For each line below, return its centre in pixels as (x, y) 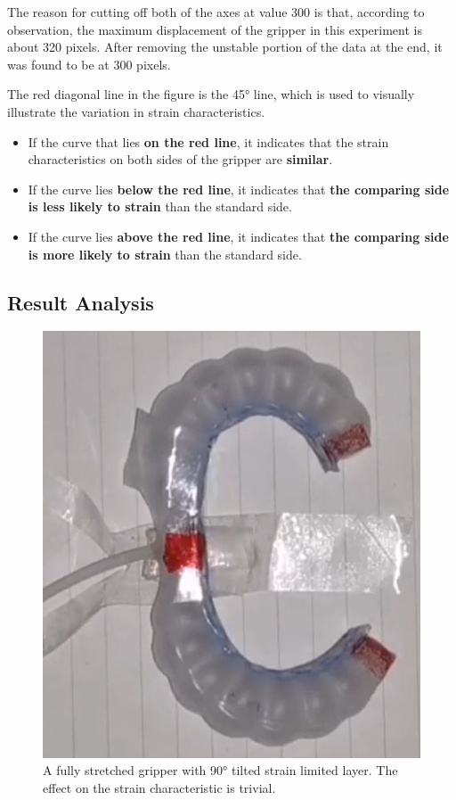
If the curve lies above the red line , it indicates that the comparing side (238, 236)
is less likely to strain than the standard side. (160, 206)
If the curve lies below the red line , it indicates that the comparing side (239, 189)
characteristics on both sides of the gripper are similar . (180, 159)
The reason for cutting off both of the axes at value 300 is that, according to (216, 12)
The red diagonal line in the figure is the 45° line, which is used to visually (211, 94)
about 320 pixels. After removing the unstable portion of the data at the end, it (225, 47)
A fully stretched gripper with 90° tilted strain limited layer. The (220, 770)
